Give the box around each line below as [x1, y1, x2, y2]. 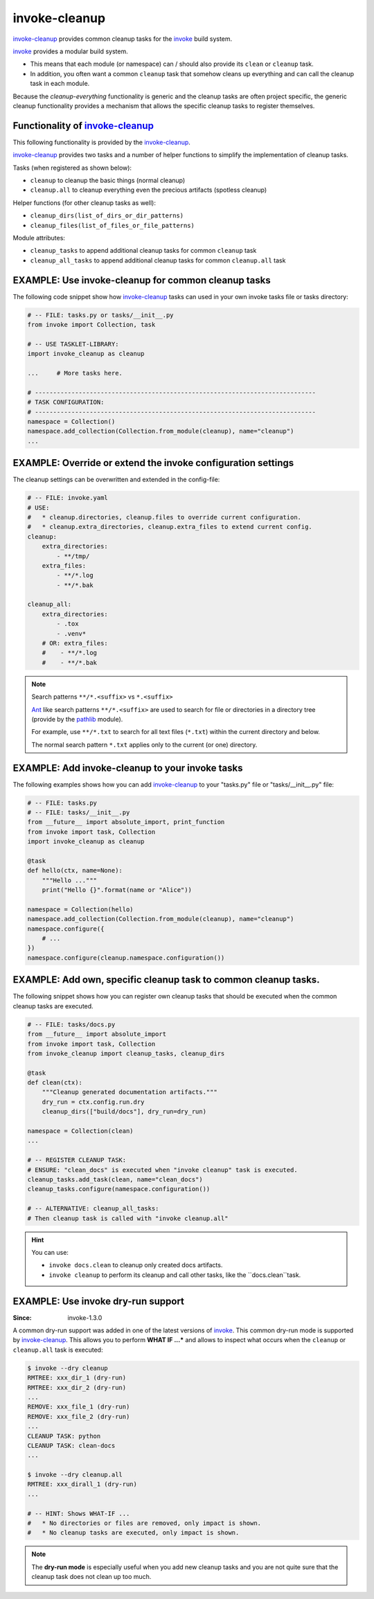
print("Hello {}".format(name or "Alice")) [42, 886, 192, 894]
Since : [12, 1313, 32, 1322]
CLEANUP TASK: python [27, 1432, 101, 1440]
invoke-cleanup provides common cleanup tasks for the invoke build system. [12, 35, 233, 43]
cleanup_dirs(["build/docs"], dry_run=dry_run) [42, 1108, 207, 1116]
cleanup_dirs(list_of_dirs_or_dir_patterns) [30, 212, 184, 220]
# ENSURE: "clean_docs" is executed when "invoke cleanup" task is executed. [27, 1165, 298, 1174]
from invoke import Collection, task [27, 321, 156, 328]
